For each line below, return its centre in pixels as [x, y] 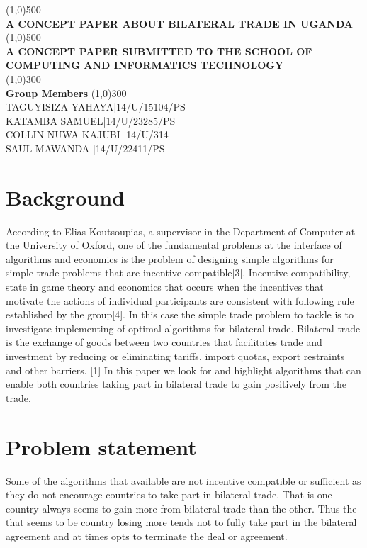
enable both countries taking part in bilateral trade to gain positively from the [176, 384]
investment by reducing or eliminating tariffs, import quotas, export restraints [175, 356]
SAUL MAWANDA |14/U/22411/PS [85, 148]
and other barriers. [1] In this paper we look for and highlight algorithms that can [183, 370]
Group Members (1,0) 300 [66, 93]
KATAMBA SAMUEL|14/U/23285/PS [91, 120]
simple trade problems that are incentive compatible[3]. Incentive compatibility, [178, 273]
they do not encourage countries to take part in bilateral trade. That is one [169, 494]
